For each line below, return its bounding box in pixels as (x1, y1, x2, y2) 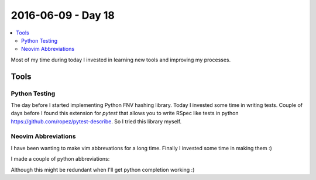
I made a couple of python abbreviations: (11, 155, 110, 162)
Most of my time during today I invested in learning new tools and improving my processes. (11, 56, 231, 63)
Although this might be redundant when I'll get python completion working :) (11, 166, 195, 173)
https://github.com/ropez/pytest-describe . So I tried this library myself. (11, 117, 182, 125)
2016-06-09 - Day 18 (11, 9, 115, 22)
